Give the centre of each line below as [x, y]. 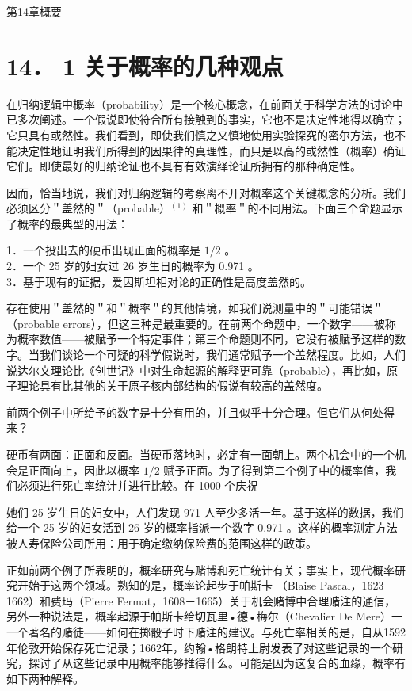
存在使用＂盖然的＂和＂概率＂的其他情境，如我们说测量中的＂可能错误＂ [195, 308]
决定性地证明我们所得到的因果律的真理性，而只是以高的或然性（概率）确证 [211, 150]
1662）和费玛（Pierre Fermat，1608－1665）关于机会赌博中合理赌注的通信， [201, 600]
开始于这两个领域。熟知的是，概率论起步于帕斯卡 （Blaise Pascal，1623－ [206, 585]
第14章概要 [34, 11]
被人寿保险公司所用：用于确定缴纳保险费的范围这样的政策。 [162, 542]
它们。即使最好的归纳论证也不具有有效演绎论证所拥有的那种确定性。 [184, 166]
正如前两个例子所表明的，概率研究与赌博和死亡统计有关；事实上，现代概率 [200, 569]
